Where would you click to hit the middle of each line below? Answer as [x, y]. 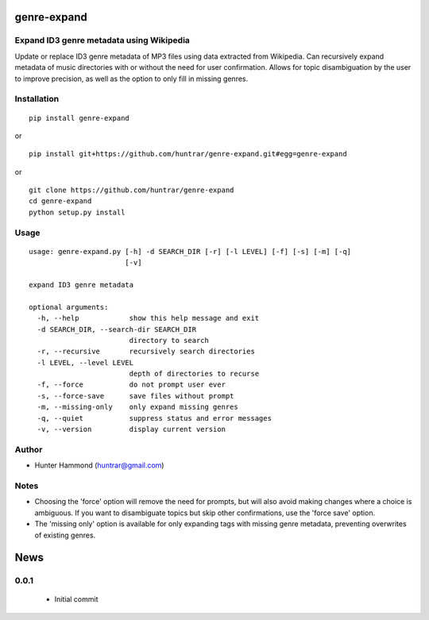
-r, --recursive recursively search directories [146, 352]
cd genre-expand [60, 201]
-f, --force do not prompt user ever [131, 385]
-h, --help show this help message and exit [148, 318]
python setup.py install [77, 212]
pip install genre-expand [79, 118]
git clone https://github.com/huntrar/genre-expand [131, 190]
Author [29, 449]
